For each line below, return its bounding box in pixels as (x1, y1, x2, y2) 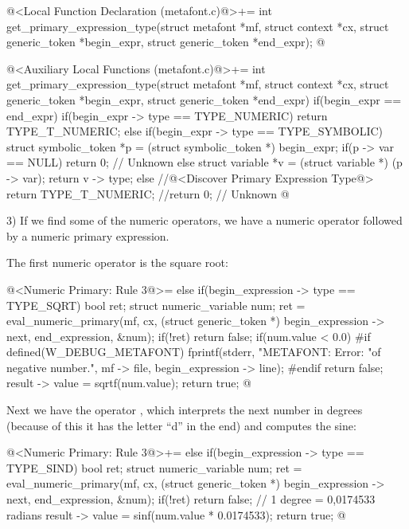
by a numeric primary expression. (6, 227, 169, 244)
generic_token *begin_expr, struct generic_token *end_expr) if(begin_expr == (6, 91, 402, 108)
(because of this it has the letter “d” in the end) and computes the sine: (6, 417, 356, 433)
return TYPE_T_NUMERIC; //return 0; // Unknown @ (6, 185, 290, 202)
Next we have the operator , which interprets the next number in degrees (6, 402, 363, 418)
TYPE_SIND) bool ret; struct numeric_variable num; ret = (6, 459, 302, 476)
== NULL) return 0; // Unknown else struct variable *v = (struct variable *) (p (6, 154, 403, 170)
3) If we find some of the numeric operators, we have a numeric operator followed (6, 212, 403, 229)
